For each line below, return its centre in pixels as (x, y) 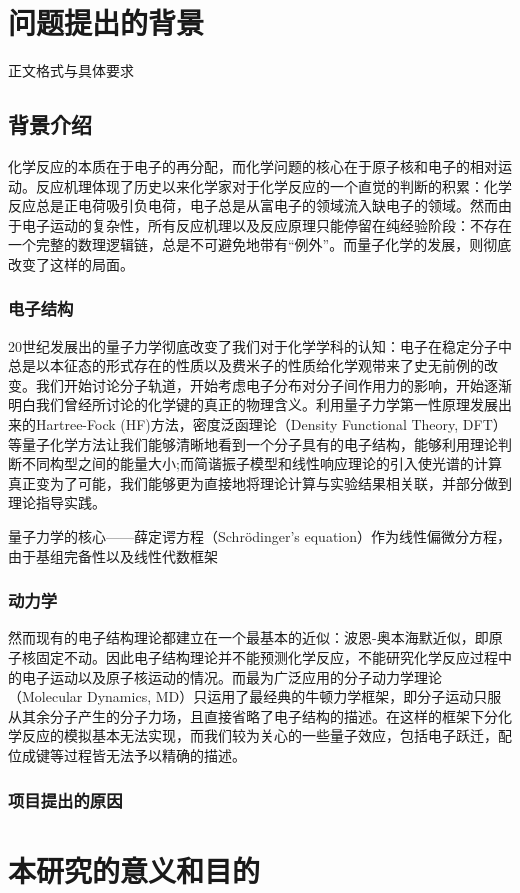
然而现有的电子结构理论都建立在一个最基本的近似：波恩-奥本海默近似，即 (248, 637)
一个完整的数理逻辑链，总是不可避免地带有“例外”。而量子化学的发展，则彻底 (260, 244)
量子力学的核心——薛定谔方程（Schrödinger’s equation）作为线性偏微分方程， (260, 536)
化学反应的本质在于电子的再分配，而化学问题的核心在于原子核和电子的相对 (253, 165)
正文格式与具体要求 (71, 70)
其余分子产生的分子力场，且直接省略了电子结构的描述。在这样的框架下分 (259, 715)
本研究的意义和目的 (134, 869)
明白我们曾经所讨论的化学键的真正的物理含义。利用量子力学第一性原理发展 (253, 404)
